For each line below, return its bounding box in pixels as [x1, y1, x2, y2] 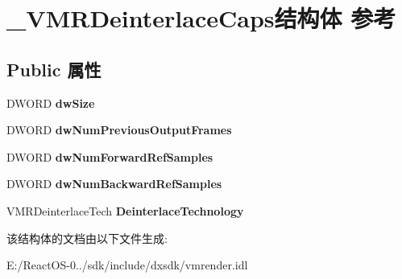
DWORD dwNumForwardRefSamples [6, 148, 213, 165]
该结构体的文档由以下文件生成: [6, 229, 168, 246]
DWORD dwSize [6, 94, 95, 111]
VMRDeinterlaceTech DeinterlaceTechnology [6, 202, 244, 219]
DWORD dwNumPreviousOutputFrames [6, 121, 232, 138]
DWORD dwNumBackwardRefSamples [6, 175, 222, 192]
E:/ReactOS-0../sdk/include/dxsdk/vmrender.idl [6, 256, 248, 273]
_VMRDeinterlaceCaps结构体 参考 [6, 2, 396, 35]
